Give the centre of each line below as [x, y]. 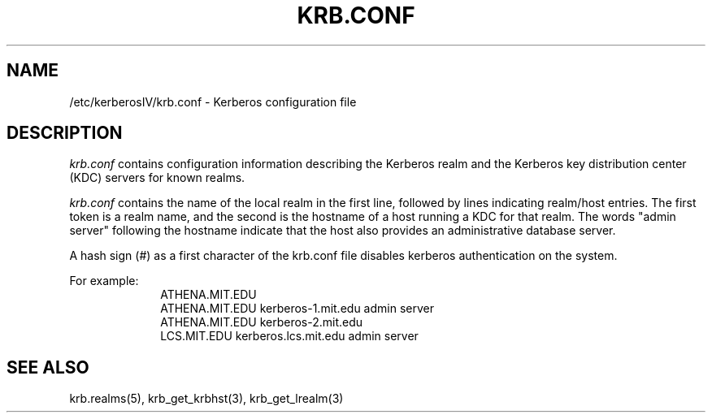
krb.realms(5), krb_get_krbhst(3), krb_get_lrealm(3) [206, 399]
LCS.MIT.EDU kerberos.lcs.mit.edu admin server [289, 336]
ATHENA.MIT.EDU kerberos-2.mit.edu [262, 322]
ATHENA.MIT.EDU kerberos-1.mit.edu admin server [297, 309]
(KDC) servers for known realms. [157, 178]
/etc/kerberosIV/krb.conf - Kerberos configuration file [213, 102]
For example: [104, 281]
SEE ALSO [48, 367]
